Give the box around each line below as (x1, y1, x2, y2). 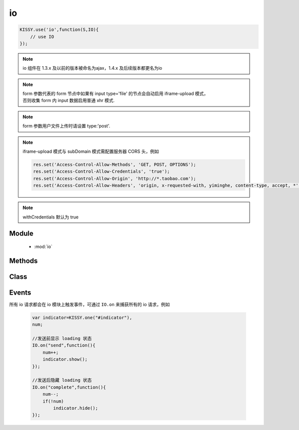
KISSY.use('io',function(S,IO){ (19, 27, 99, 32)
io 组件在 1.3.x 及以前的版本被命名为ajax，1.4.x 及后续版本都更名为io (22, 65, 162, 71)
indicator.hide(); (53, 405, 98, 411)
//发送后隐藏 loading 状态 (32, 377, 92, 383)
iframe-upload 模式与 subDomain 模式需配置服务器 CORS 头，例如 (22, 148, 159, 154)
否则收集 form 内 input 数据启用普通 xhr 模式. (22, 98, 115, 104)
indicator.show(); (42, 356, 88, 362)
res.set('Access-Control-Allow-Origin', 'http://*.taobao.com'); (33, 176, 196, 181)
